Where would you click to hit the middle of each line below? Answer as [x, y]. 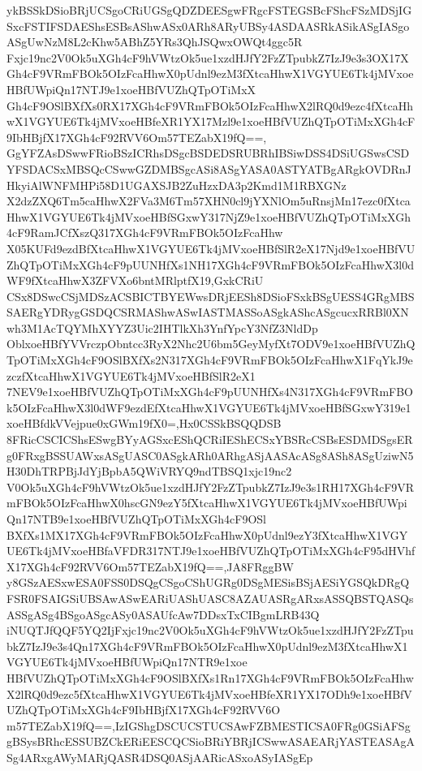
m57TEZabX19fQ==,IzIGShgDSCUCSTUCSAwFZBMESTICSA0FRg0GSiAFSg [209, 725]
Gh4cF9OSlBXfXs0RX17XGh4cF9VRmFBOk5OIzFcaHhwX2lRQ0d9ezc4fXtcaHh [210, 105]
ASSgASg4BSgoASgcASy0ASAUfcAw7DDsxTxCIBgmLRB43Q [163, 614]
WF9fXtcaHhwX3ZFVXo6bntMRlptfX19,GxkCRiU [135, 280]
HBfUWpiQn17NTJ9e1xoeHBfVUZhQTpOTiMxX [131, 89]
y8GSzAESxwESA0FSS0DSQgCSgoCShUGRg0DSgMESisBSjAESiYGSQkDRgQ [208, 582]
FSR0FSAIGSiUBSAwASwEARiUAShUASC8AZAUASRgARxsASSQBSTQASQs [210, 598]
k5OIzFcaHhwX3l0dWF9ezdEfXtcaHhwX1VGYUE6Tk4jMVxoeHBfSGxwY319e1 [209, 407]
